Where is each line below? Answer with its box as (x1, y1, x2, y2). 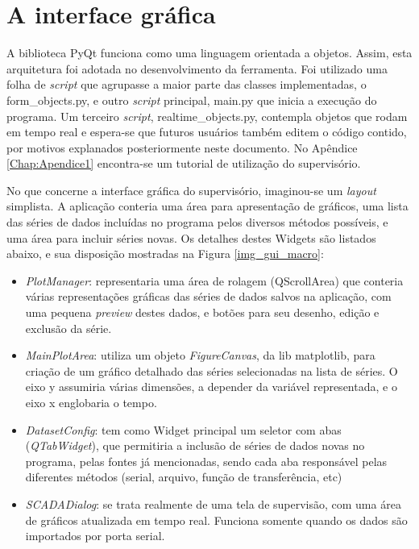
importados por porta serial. (25, 527, 165, 544)
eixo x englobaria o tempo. (25, 394, 157, 410)
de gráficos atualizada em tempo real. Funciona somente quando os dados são (25, 511, 408, 528)
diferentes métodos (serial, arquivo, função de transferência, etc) (25, 468, 342, 485)
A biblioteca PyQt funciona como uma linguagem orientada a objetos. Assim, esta (6, 44, 413, 61)
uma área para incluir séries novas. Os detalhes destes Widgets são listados (6, 229, 376, 246)
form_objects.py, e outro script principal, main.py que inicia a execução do (6, 91, 377, 108)
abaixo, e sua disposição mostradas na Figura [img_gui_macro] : (6, 245, 324, 262)
